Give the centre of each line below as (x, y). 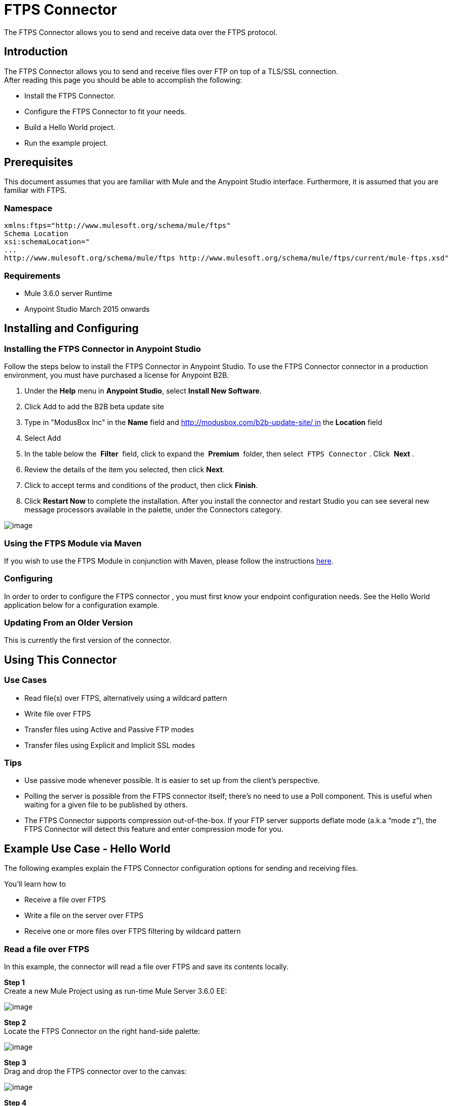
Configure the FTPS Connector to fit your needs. (105, 111)
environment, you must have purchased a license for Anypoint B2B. (117, 375)
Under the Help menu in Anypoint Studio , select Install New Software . (143, 391)
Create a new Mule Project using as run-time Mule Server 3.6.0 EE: (116, 991)
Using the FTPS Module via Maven (73, 543)
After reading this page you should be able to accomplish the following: (123, 80)
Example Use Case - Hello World (87, 849)
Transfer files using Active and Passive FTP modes (109, 729)
